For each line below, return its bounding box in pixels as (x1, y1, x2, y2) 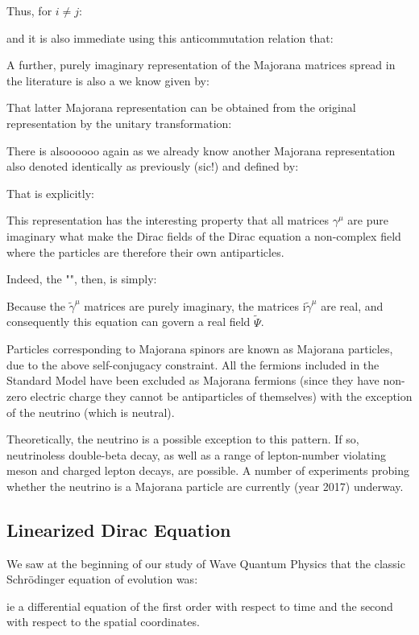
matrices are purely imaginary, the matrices (84, 297, 299, 314)
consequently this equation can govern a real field (6, 313, 251, 330)
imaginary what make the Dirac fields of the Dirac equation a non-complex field (6, 227, 401, 244)
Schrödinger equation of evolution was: (6, 571, 198, 588)
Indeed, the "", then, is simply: (6, 270, 157, 287)
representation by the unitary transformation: (6, 114, 232, 131)
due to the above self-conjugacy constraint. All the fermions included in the (6, 356, 380, 373)
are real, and (321, 297, 384, 314)
